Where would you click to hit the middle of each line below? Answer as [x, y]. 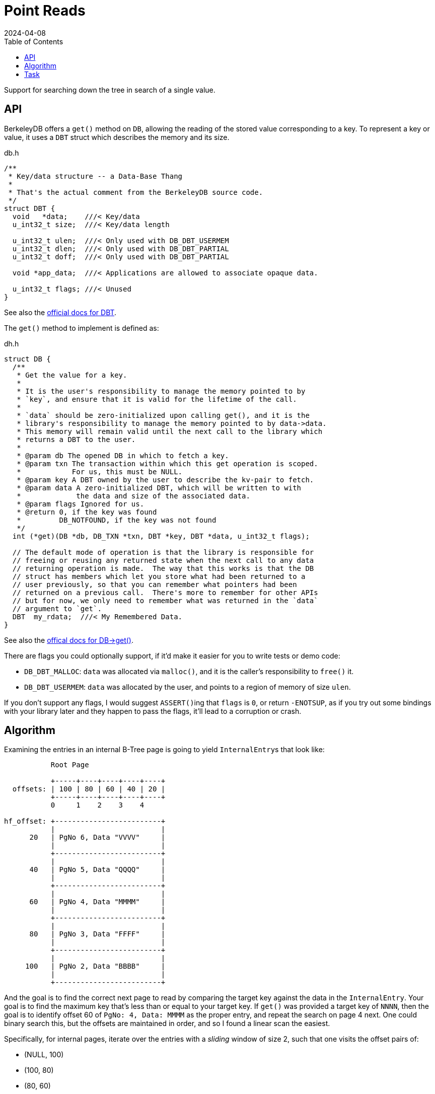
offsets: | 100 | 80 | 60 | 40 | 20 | [89, 789]
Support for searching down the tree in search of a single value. [110, 90]
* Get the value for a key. [72, 375]
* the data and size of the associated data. [133, 496]
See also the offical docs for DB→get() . [69, 640]
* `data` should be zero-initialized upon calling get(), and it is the [163, 415]
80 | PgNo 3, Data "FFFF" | [97, 934]
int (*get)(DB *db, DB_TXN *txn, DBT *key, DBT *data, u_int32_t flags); [161, 536]
